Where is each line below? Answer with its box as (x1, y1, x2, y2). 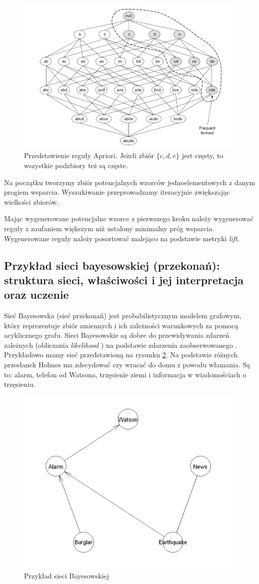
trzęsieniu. (4, 379, 35, 389)
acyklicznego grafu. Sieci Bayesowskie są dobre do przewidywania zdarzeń (4, 330, 229, 340)
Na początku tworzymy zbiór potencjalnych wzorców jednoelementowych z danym (4, 177, 255, 187)
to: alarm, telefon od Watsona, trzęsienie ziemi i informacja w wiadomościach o (4, 369, 246, 379)
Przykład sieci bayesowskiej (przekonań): (4, 257, 220, 273)
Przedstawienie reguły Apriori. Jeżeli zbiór (24, 150, 154, 161)
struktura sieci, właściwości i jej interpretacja (4, 272, 244, 287)
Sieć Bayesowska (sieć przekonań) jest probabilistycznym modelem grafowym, (4, 310, 241, 321)
